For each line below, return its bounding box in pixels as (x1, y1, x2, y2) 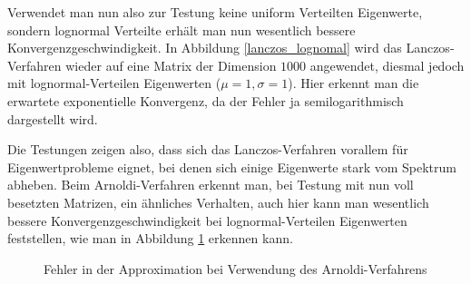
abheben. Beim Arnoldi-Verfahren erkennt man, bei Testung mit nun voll (7, 175, 414, 194)
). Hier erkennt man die (288, 73, 419, 93)
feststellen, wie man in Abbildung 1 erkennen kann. (7, 229, 293, 248)
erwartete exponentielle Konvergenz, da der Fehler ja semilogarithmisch (7, 91, 404, 110)
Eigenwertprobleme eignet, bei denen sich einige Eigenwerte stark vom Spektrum (7, 157, 456, 176)
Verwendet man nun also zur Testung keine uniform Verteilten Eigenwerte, (7, 3, 423, 21)
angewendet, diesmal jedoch (309, 55, 465, 74)
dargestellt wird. (7, 109, 98, 128)
